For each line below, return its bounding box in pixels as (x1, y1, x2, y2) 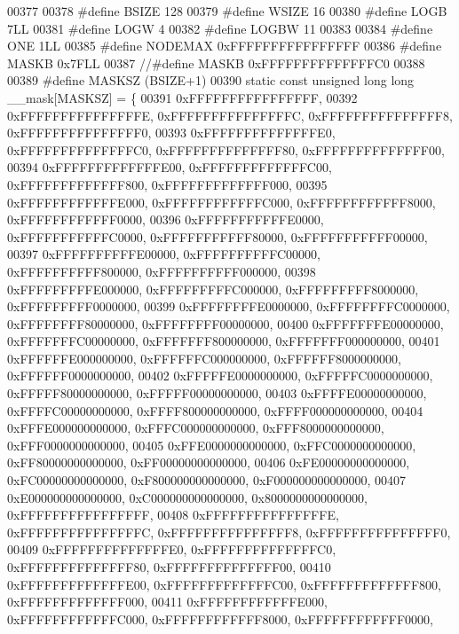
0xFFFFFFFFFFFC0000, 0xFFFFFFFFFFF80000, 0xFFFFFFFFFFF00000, (7, 227, 428, 246)
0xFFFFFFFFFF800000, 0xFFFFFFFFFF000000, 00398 (7, 262, 316, 280)
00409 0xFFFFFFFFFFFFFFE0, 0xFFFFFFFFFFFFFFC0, (7, 540, 336, 559)
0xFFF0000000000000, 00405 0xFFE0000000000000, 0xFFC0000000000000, (7, 435, 416, 454)
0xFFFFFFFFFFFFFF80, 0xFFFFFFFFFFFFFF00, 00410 (7, 558, 331, 575)
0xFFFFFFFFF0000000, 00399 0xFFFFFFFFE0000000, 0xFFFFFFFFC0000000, (7, 297, 450, 316)
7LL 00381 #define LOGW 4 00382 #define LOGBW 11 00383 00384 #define (7, 19, 433, 37)
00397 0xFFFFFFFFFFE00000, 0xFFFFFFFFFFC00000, (7, 245, 321, 263)
